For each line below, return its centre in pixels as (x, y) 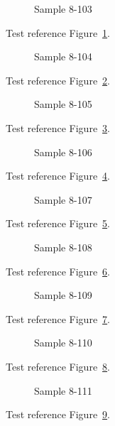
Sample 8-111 (63, 390)
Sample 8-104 (63, 56)
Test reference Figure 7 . (58, 318)
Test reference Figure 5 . (58, 223)
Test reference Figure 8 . (58, 366)
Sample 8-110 (63, 343)
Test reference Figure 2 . (58, 80)
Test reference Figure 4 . (58, 176)
